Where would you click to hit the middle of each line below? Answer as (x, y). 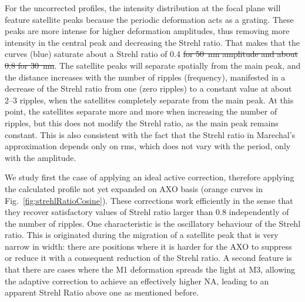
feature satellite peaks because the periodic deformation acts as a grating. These (149, 19)
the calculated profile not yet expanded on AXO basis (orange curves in (134, 188)
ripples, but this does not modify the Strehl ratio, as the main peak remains (142, 123)
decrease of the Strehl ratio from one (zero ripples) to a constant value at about (148, 88)
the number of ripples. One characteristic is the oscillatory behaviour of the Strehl (153, 223)
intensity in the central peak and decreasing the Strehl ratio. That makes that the (152, 42)
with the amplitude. (41, 157)
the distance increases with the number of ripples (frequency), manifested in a (145, 77)
